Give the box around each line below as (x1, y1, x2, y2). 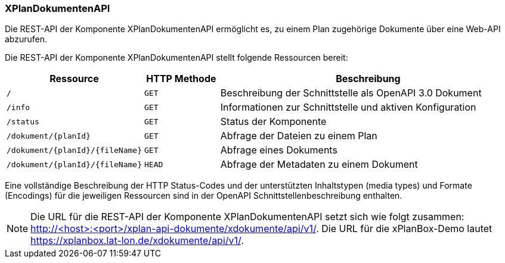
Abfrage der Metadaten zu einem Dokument (220, 158, 418, 171)
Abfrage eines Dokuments (220, 144, 337, 156)
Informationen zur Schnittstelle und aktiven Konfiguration (220, 101, 476, 114)
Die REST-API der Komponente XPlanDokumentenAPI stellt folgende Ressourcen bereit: (5, 52, 348, 63)
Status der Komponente (220, 115, 327, 128)
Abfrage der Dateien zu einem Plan (220, 130, 377, 142)
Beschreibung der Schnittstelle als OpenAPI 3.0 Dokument (220, 87, 482, 99)
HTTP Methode (146, 73, 216, 85)
